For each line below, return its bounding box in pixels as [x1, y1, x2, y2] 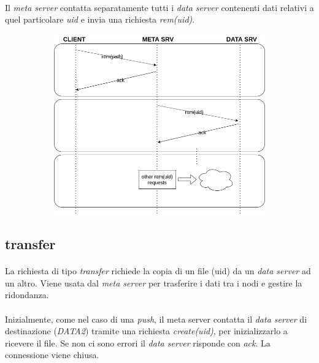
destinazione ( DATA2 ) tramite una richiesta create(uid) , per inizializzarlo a [5, 324, 288, 337]
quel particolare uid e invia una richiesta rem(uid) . [5, 13, 195, 26]
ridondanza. [5, 288, 49, 301]
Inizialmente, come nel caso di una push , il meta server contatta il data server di [5, 312, 307, 325]
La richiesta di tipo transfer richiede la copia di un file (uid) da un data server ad [5, 264, 311, 277]
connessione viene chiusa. [5, 348, 99, 361]
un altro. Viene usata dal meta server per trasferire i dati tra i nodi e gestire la [5, 276, 302, 289]
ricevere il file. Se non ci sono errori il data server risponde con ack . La [5, 336, 271, 349]
